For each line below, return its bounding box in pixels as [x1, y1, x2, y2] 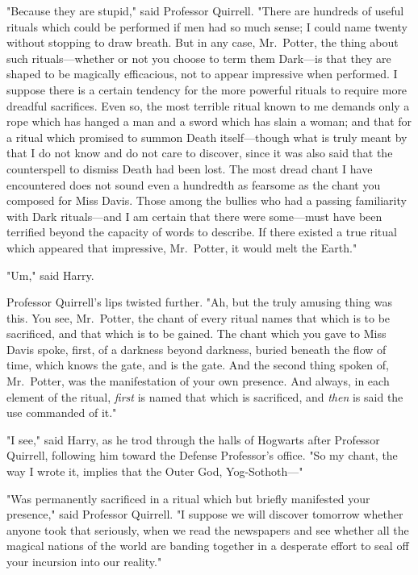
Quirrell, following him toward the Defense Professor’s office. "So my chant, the [6, 447, 398, 464]
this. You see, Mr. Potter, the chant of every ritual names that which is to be [6, 309, 391, 326]
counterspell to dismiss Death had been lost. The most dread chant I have [6, 160, 373, 177]
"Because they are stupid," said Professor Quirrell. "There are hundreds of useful [6, 2, 404, 19]
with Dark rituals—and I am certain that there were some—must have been [6, 207, 382, 224]
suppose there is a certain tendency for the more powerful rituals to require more [6, 81, 408, 98]
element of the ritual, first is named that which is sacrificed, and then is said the [6, 388, 403, 405]
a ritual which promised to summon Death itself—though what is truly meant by [6, 128, 408, 145]
